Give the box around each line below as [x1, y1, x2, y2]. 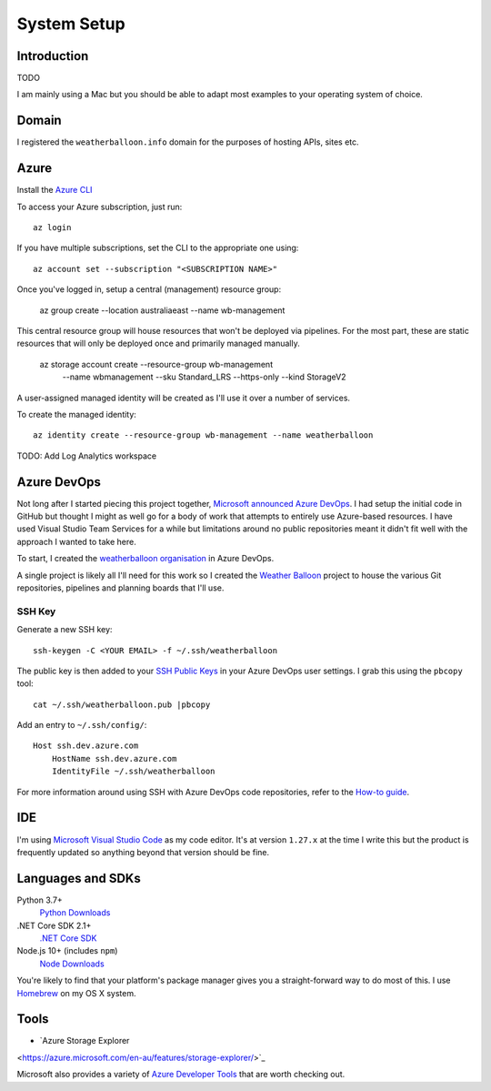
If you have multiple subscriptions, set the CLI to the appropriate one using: [16, 242, 299, 254]
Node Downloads [39, 958, 105, 969]
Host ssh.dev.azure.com [33, 741, 139, 751]
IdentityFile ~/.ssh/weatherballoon [51, 766, 215, 777]
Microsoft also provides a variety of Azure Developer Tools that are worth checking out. [16, 1069, 346, 1080]
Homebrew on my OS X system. [16, 987, 136, 998]
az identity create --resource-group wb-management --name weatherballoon [33, 430, 374, 440]
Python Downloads [39, 907, 111, 918]
